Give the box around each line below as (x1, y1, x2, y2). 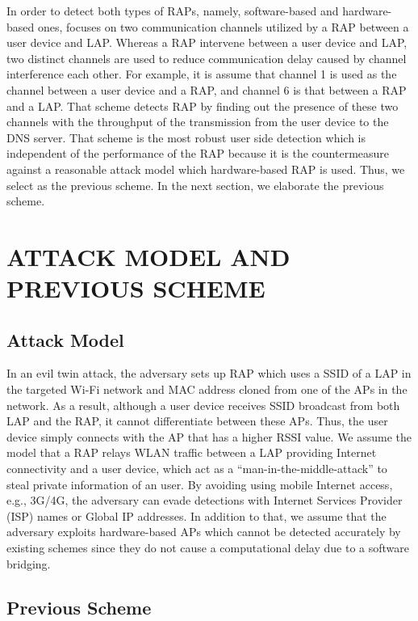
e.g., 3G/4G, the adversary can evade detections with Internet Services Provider (6, 492, 403, 509)
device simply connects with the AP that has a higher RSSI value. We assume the (6, 428, 412, 445)
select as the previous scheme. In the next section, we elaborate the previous (6, 176, 384, 193)
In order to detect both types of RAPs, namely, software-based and (6, 2, 339, 19)
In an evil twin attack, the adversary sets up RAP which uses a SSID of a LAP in (6, 365, 412, 382)
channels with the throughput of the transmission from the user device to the (6, 113, 389, 130)
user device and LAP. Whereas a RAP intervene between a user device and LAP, (6, 34, 408, 51)
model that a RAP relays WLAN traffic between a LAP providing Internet (6, 444, 377, 461)
